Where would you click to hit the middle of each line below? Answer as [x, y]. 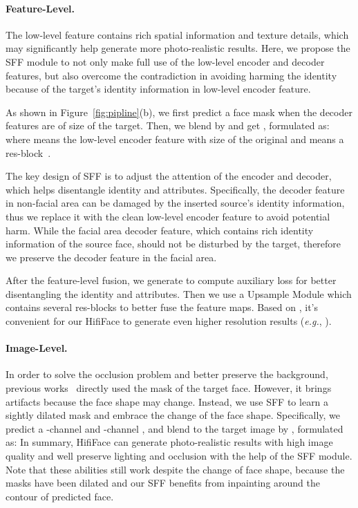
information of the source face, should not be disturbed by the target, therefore [173, 244]
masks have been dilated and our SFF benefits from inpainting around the [163, 483]
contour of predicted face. [60, 496]
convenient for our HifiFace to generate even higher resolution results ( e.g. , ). [169, 321]
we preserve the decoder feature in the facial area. [111, 257]
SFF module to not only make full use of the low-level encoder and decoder [165, 61]
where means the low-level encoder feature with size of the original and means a [175, 139]
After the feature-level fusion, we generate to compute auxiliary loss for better [171, 280]
